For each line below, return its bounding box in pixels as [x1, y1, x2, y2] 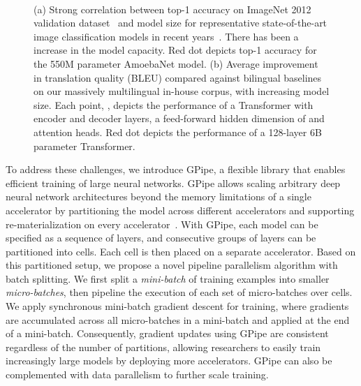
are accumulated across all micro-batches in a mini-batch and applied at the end [6, 312, 350, 327]
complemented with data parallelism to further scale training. [6, 367, 269, 382]
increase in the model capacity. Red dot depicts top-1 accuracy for [34, 43, 317, 57]
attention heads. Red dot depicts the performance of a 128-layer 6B [34, 124, 322, 139]
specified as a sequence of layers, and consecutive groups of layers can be [6, 230, 316, 245]
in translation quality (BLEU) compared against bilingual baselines [34, 70, 322, 84]
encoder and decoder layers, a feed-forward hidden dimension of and [34, 111, 325, 126]
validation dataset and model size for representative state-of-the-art [34, 15, 327, 30]
